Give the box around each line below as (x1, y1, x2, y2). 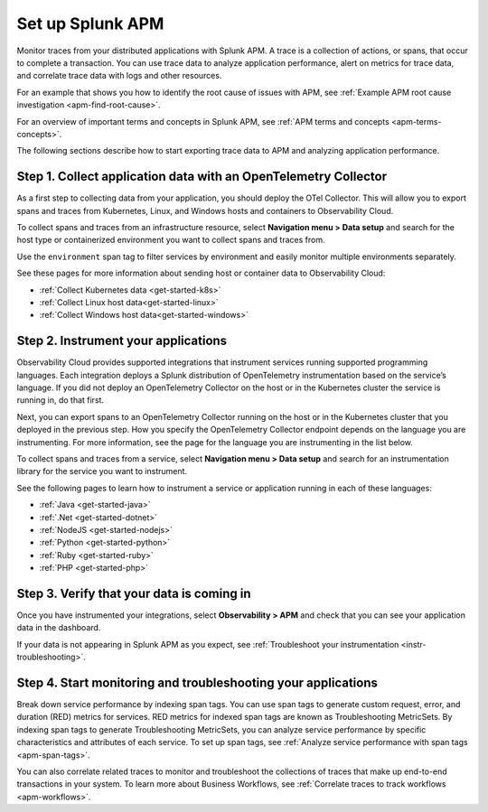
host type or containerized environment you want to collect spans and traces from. (16, 235, 325, 246)
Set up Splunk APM (16, 14, 164, 33)
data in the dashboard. (16, 622, 101, 633)
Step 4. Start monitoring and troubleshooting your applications (16, 675, 379, 690)
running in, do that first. (16, 395, 104, 406)
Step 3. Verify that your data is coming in (16, 585, 252, 601)
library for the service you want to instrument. (16, 466, 188, 477)
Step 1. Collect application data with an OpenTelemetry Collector (16, 169, 388, 184)
